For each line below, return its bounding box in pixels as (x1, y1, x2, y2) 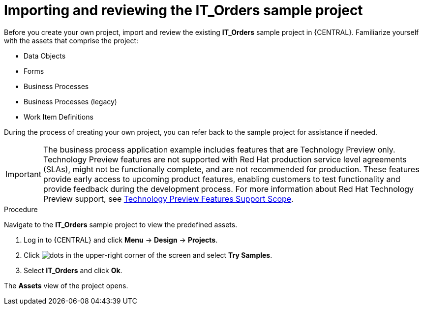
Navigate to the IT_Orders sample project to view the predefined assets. (4, 220, 238, 229)
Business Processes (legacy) (24, 97, 117, 106)
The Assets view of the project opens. (4, 281, 128, 290)
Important (5, 169, 41, 179)
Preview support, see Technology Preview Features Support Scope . (43, 193, 294, 204)
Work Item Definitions (24, 112, 93, 121)
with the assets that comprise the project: (4, 36, 139, 45)
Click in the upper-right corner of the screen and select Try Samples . (24, 250, 272, 259)
